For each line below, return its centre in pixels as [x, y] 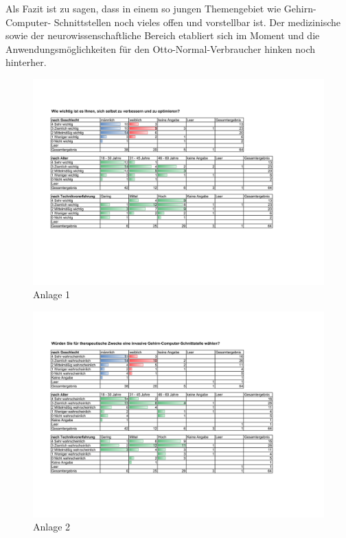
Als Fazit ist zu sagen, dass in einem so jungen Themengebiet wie [143, 8]
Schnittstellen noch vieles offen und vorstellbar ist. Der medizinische [197, 22]
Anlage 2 [52, 527]
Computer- [28, 22]
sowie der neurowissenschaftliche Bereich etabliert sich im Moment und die [163, 35]
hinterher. [26, 62]
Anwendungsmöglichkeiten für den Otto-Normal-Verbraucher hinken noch [161, 48]
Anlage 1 [52, 294]
